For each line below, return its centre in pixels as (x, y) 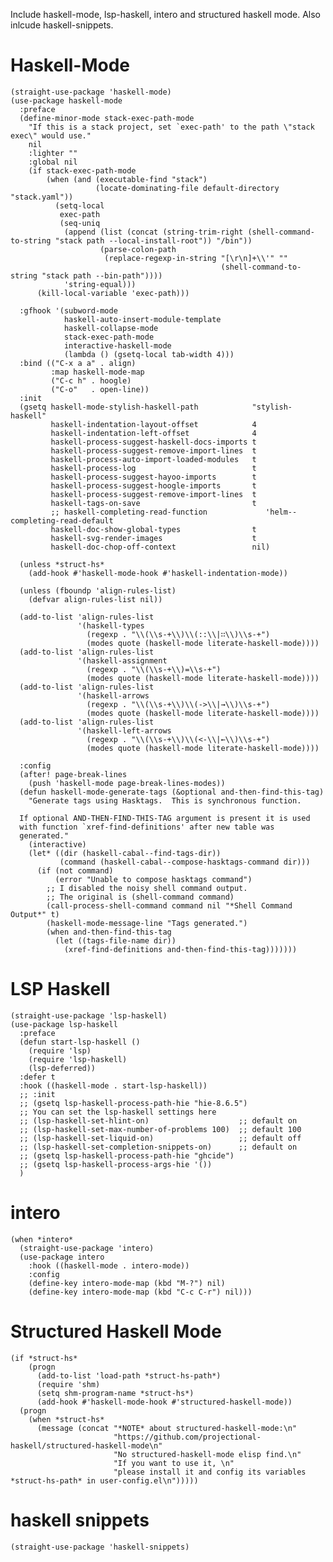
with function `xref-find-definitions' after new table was (147, 827)
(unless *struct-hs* (62, 564)
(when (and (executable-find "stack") (127, 179)
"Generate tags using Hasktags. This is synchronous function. (165, 800)
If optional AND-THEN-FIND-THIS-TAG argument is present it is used (165, 818)
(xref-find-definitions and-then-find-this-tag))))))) (180, 949)
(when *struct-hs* (66, 1419)
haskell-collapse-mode (111, 328)
